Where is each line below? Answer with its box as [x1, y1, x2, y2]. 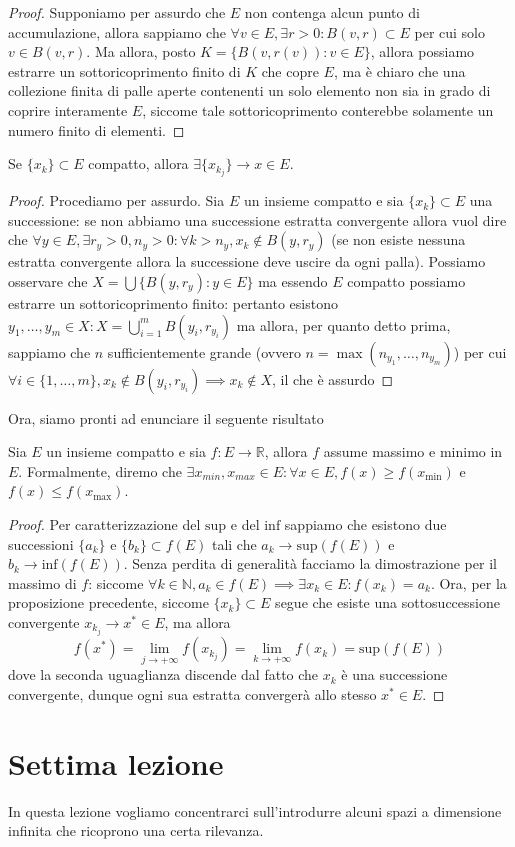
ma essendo [258, 271, 328, 292]
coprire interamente [8, 99, 128, 120]
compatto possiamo [347, 271, 466, 292]
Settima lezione [8, 742, 224, 783]
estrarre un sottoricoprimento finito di [8, 60, 241, 81]
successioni [8, 533, 74, 554]
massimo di [8, 572, 77, 593]
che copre [261, 60, 319, 81]
